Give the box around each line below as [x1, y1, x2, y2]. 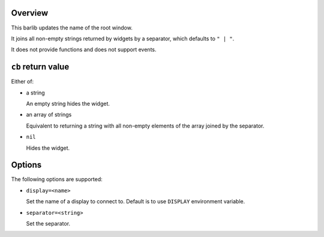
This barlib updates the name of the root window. [11, 24, 133, 31]
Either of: [11, 78, 34, 85]
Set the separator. [26, 220, 71, 227]
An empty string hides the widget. [26, 100, 110, 107]
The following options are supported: [11, 176, 103, 183]
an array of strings [26, 111, 72, 118]
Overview [11, 8, 49, 18]
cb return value [11, 62, 70, 72]
